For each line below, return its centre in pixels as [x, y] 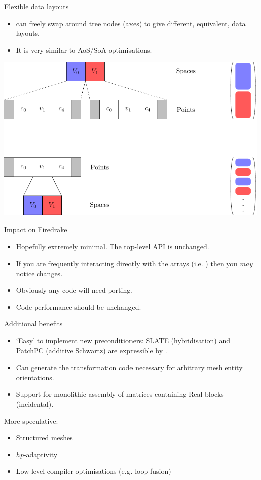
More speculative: [31, 421]
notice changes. [39, 273]
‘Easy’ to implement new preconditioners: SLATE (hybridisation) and [123, 340]
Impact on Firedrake [36, 229]
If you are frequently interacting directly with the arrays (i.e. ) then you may [134, 263]
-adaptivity [40, 454]
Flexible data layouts [36, 6]
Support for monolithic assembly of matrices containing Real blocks [120, 394]
